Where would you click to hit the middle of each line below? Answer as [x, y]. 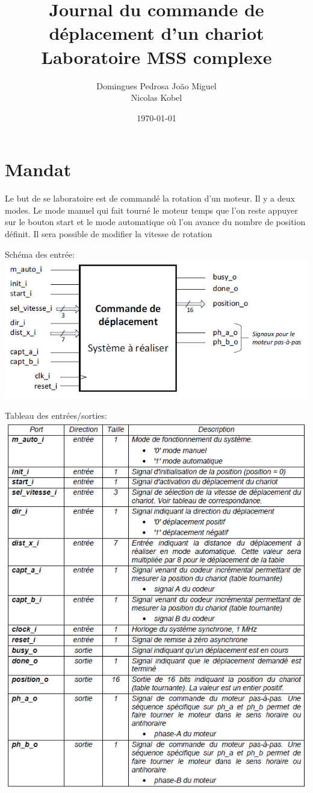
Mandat [38, 169]
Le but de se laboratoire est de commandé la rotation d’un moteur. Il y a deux [150, 198]
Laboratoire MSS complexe [156, 56]
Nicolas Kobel [156, 97]
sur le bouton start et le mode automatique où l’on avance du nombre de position [155, 222]
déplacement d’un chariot [156, 33]
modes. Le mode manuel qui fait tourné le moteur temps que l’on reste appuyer [151, 210]
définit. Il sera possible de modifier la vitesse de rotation [109, 234]
